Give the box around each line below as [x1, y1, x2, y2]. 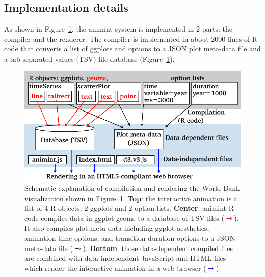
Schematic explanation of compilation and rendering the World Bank [24, 183, 240, 193]
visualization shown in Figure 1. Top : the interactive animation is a [24, 192, 237, 203]
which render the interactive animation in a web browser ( [24, 262, 206, 273]
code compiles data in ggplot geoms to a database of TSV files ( [24, 212, 224, 223]
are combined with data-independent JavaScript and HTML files [24, 253, 226, 263]
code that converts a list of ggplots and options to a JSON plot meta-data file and [4, 43, 261, 54]
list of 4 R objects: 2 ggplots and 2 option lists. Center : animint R [24, 203, 234, 213]
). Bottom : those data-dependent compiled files [83, 242, 233, 253]
